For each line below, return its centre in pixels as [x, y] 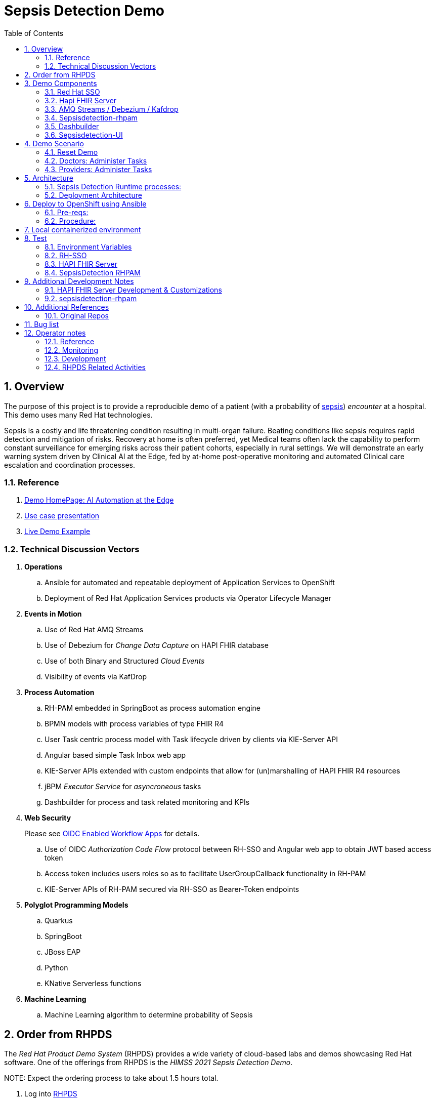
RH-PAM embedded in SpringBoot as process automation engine [153, 708]
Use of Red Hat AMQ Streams [94, 630]
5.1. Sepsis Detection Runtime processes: [113, 186]
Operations [43, 567]
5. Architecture [49, 178]
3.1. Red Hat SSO [72, 92]
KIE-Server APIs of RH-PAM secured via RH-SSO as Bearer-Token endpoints [172, 889]
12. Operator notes [55, 333]
